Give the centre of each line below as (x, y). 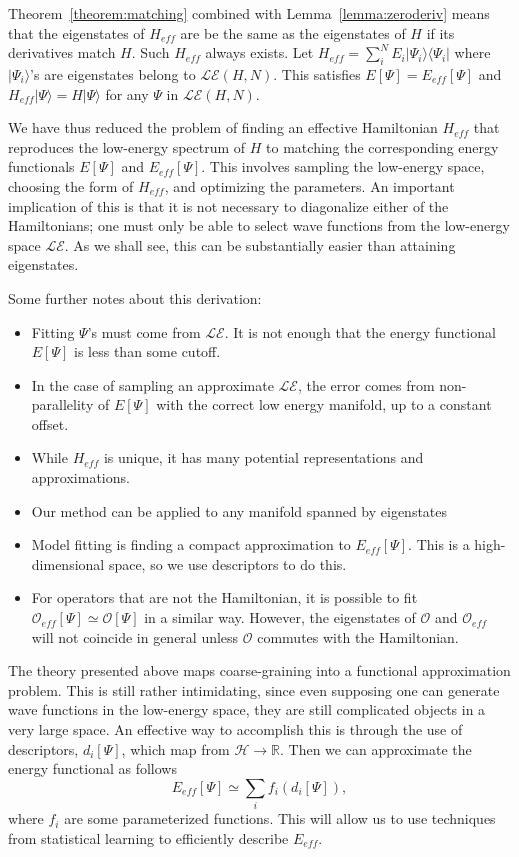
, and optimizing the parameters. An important (309, 185)
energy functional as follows (92, 768)
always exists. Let (259, 52)
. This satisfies (317, 73)
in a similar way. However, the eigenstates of (280, 617)
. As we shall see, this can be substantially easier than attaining (260, 244)
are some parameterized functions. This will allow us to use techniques (280, 818)
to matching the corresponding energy (382, 146)
